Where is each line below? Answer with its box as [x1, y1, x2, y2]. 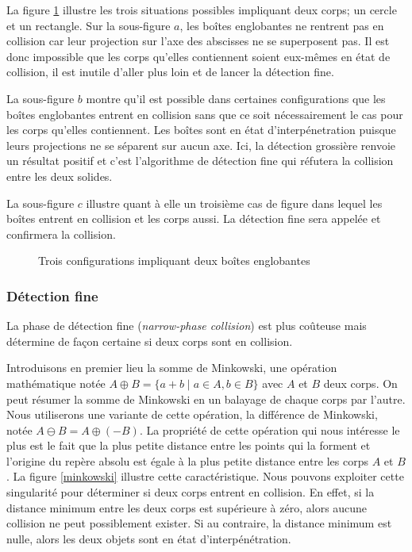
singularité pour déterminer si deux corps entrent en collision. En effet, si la [6, 484, 375, 500]
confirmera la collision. [6, 225, 116, 242]
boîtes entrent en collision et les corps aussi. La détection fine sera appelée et [6, 210, 381, 227]
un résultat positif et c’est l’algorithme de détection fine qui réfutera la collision [6, 152, 394, 169]
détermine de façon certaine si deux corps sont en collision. [6, 332, 293, 349]
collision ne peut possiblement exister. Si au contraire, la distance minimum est [6, 515, 392, 531]
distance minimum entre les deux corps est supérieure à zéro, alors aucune [6, 499, 368, 516]
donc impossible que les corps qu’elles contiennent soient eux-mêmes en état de [6, 48, 391, 64]
